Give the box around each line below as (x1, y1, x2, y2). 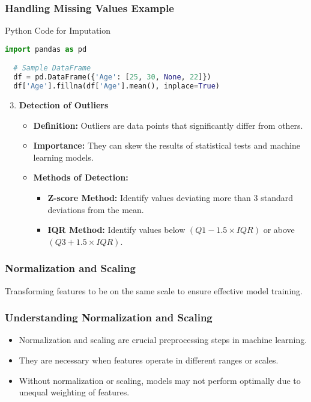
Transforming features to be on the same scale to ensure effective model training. (5, 284, 303, 297)
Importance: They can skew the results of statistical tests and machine (33, 139, 300, 152)
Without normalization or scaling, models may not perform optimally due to (19, 374, 301, 386)
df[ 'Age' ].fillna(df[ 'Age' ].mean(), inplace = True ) (13, 82, 220, 91)
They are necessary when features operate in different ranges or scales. (19, 353, 279, 366)
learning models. (33, 150, 94, 163)
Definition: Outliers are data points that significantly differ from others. (33, 119, 303, 131)
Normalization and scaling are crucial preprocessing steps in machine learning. (19, 333, 307, 346)
